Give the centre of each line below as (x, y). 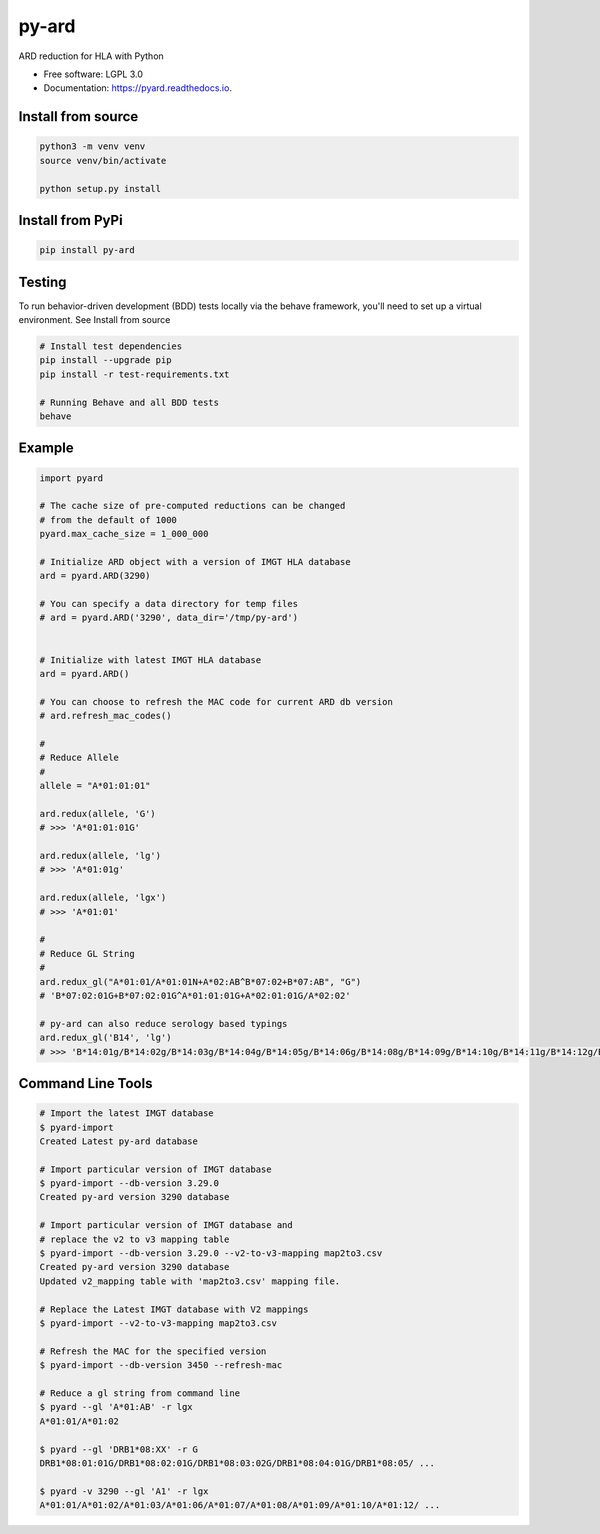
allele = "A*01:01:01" (95, 786)
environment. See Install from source (94, 319)
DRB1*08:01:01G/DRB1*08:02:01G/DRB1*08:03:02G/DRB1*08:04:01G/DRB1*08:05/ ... (237, 1463)
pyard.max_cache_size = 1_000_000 (124, 534)
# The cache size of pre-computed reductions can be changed (192, 506)
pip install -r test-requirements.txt (134, 374)
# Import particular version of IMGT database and (166, 1225)
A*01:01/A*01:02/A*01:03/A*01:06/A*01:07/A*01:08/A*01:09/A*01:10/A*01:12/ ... (240, 1505)
